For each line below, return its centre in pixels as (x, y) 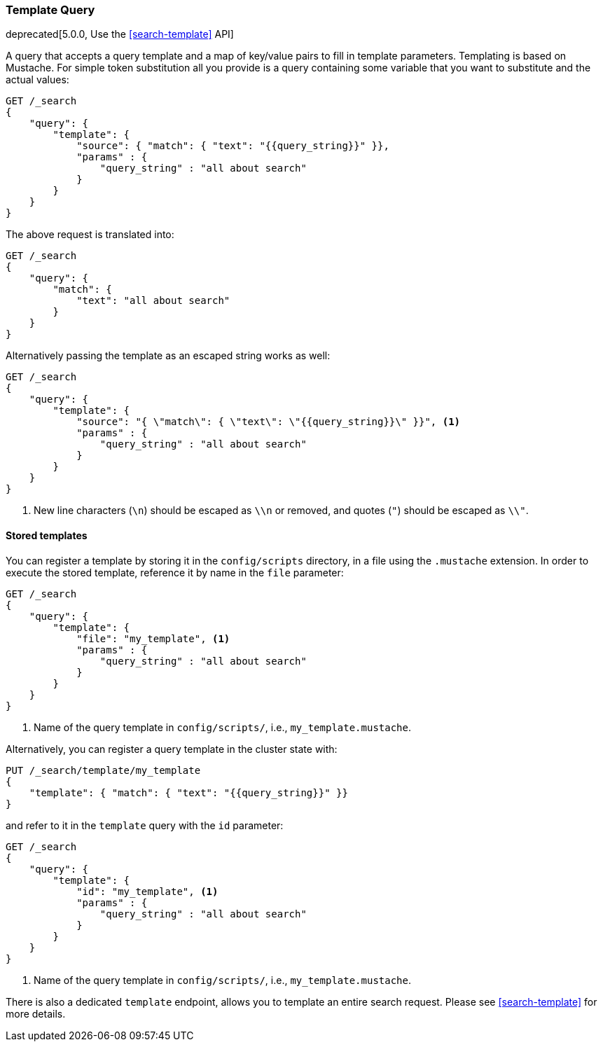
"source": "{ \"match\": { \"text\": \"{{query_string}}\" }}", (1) (269, 422)
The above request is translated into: (90, 235)
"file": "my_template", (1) (153, 638)
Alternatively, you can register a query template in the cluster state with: (172, 749)
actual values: (37, 80)
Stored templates (47, 535)
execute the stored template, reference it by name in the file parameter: (175, 572)
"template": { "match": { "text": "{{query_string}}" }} (188, 792)
